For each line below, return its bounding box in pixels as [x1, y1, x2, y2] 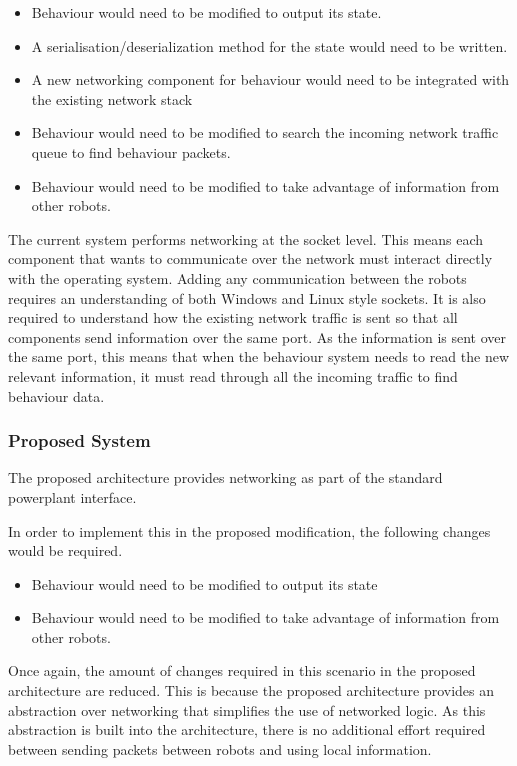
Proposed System [8, 428, 151, 453]
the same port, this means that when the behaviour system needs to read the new [8, 346, 510, 367]
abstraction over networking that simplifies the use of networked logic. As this [8, 699, 486, 720]
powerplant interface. [8, 486, 137, 507]
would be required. [8, 540, 123, 561]
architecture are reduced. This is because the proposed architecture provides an [8, 680, 495, 701]
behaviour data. [8, 385, 105, 406]
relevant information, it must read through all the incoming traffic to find [8, 365, 458, 386]
